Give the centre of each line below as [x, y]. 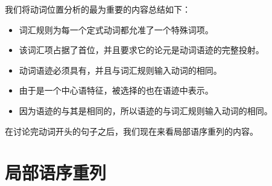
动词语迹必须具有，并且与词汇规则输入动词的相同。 [120, 70]
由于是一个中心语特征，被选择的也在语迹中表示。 [116, 90]
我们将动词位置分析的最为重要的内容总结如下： [98, 9]
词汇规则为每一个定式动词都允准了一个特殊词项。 [116, 29]
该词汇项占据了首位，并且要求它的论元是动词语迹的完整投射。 [141, 50]
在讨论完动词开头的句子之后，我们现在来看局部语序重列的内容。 [131, 131]
